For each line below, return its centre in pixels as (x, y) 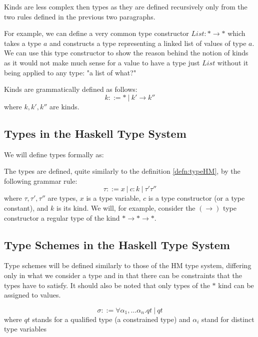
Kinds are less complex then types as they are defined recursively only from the (126, 6)
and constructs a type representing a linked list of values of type (148, 43)
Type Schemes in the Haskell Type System (117, 244)
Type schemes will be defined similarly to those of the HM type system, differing (128, 265)
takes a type (23, 43)
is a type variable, (113, 198)
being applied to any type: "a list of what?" (70, 72)
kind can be (236, 285)
